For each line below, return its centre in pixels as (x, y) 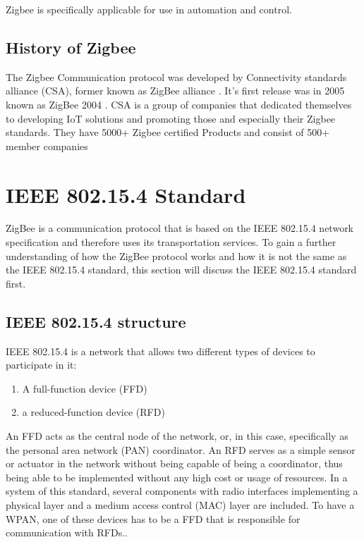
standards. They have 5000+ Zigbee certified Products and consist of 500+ (168, 132)
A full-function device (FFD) (85, 388)
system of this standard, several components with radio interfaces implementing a (182, 491)
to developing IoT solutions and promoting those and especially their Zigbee (171, 118)
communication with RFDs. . (67, 532)
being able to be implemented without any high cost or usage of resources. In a (177, 477)
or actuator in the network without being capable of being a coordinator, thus (174, 463)
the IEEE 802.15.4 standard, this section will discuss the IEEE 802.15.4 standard (181, 270)
